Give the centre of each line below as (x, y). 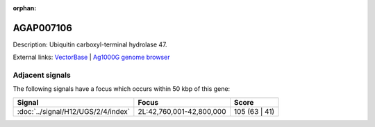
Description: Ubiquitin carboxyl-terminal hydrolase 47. (90, 44)
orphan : (25, 8)
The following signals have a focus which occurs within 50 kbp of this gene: (122, 89)
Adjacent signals (42, 75)
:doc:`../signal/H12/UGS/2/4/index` (74, 111)
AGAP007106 (43, 28)
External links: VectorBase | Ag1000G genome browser (91, 57)
